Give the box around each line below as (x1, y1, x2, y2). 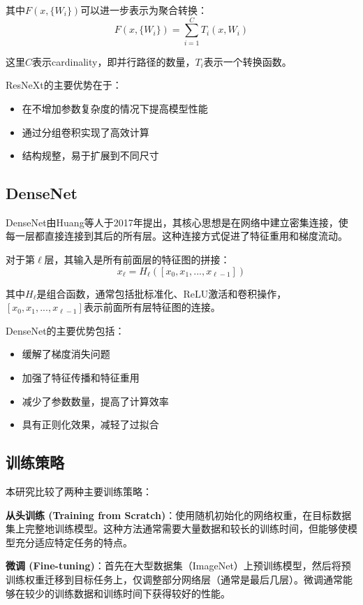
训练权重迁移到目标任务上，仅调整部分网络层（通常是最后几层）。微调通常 (6, 572, 343, 586)
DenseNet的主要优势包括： (6, 323, 125, 337)
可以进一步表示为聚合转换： (80, 3, 208, 17)
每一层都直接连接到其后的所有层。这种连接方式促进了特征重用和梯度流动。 (6, 228, 348, 243)
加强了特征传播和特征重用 (22, 370, 140, 385)
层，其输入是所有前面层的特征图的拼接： (44, 252, 230, 267)
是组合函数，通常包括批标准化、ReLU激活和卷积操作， (36, 286, 287, 300)
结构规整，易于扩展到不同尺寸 (22, 148, 159, 163)
